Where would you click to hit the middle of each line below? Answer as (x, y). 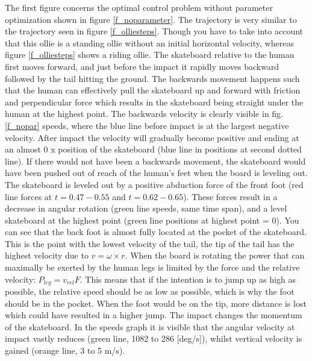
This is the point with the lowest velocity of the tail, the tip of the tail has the (150, 243)
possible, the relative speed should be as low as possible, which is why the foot (150, 291)
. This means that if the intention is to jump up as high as (188, 279)
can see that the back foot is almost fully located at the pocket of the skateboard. (156, 232)
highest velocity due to (47, 255)
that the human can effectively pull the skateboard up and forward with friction (153, 90)
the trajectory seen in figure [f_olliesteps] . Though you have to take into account (154, 31)
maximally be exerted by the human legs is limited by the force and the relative (152, 267)
